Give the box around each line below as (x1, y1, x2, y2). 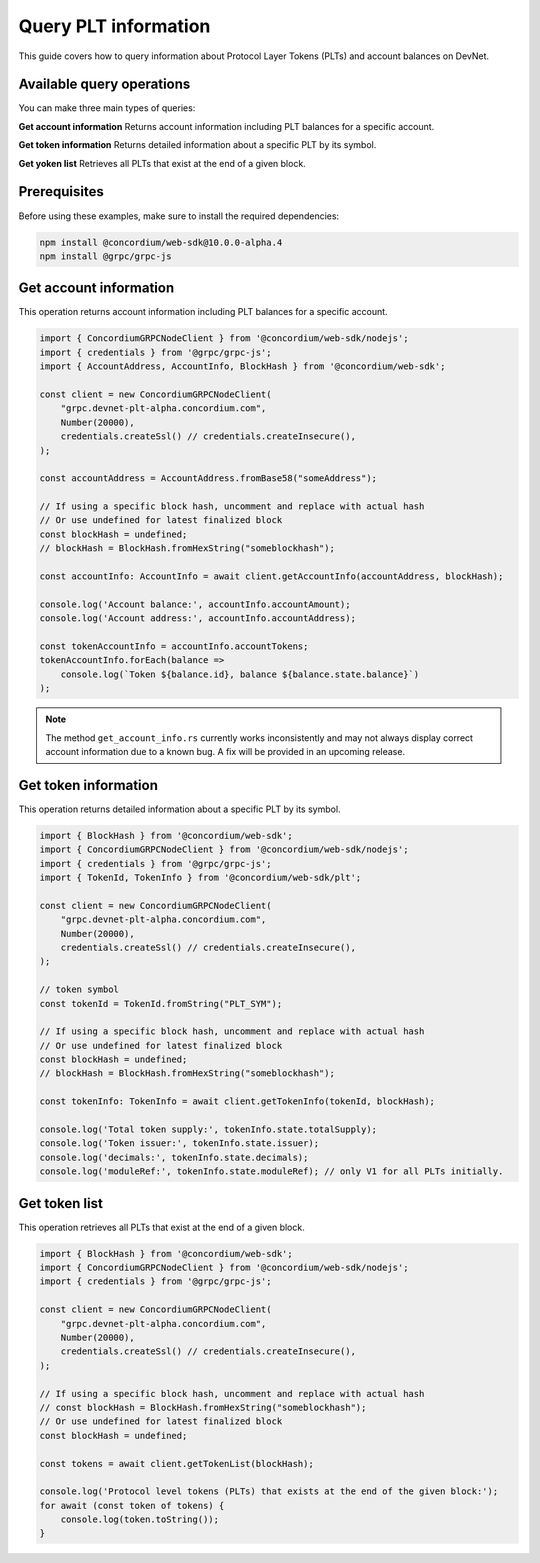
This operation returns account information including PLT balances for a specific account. (18, 306, 389, 318)
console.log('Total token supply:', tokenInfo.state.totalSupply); (39, 1124, 378, 1135)
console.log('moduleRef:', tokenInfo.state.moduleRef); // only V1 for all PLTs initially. (39, 1166, 504, 1177)
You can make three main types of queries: (18, 102, 196, 114)
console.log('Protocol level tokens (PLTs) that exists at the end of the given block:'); (39, 1486, 499, 1497)
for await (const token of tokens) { (39, 1500, 225, 1511)
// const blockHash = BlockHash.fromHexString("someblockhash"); (39, 1401, 367, 1413)
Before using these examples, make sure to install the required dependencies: (18, 210, 340, 222)
